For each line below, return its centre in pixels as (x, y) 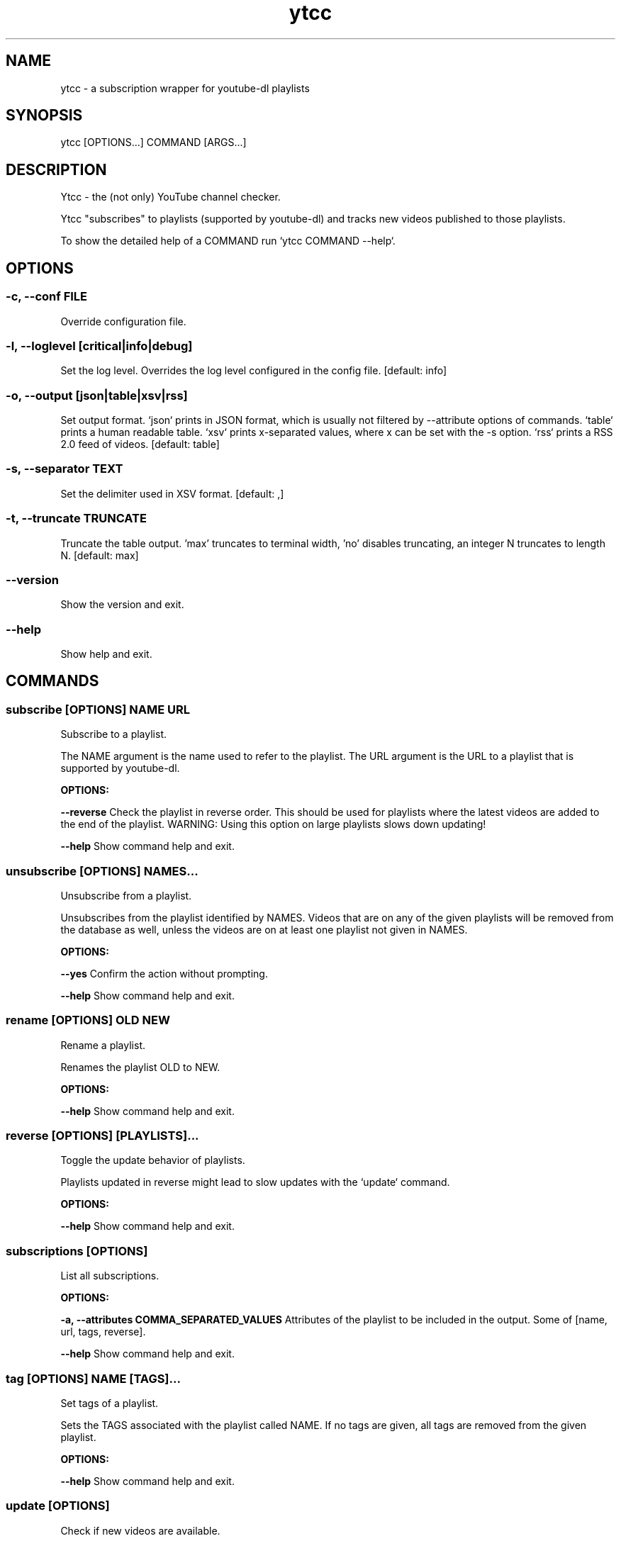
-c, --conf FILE (47, 297)
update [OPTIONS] (58, 1506)
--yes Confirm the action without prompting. (164, 973)
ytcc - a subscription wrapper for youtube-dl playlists (185, 88)
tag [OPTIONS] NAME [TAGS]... (93, 1378)
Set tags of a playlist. (110, 1403)
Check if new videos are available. (140, 1530)
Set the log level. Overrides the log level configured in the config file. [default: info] (254, 371)
